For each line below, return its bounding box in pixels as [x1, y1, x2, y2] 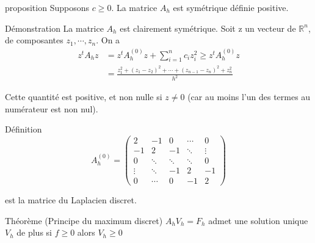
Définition [5, 123, 42, 136]
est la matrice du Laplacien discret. [5, 194, 137, 206]
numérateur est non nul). [5, 102, 98, 115]
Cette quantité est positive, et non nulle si [5, 90, 162, 103]
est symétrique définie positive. [173, 1, 289, 13]
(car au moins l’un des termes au [187, 90, 311, 103]
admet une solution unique [208, 214, 308, 227]
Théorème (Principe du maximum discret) [5, 214, 163, 227]
